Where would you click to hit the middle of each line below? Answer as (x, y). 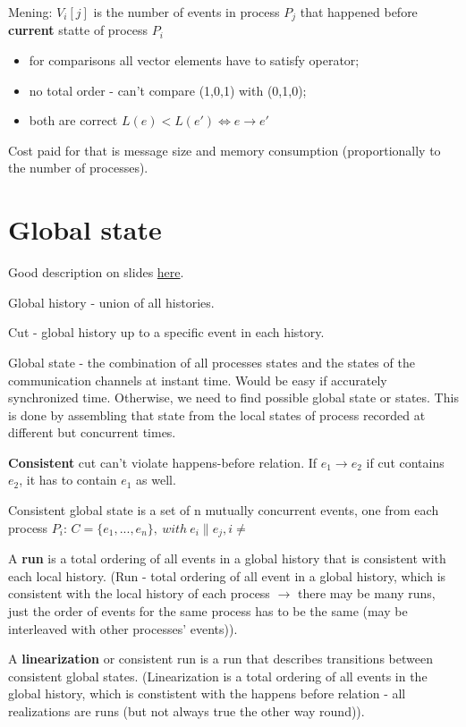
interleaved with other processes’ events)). (123, 628)
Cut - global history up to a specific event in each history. (166, 332)
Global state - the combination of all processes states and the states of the (212, 362)
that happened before (359, 12)
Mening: (30, 12)
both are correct (73, 120)
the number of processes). (78, 168)
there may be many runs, (366, 593)
